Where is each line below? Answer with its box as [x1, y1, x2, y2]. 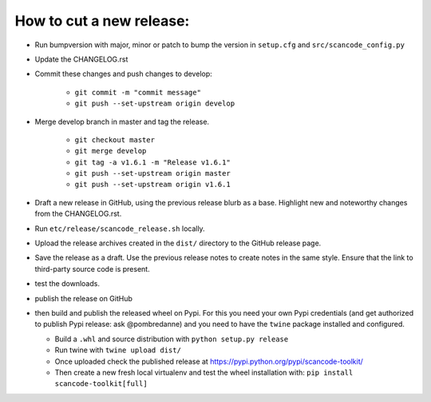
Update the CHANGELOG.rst [34, 54, 129, 64]
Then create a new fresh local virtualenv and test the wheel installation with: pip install [54, 368, 354, 377]
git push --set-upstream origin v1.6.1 [74, 180, 231, 189]
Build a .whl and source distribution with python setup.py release [54, 334, 289, 344]
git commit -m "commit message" [74, 88, 201, 97]
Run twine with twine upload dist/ [54, 345, 181, 355]
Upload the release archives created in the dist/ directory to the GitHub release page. [34, 238, 322, 248]
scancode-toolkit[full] [54, 380, 148, 388]
